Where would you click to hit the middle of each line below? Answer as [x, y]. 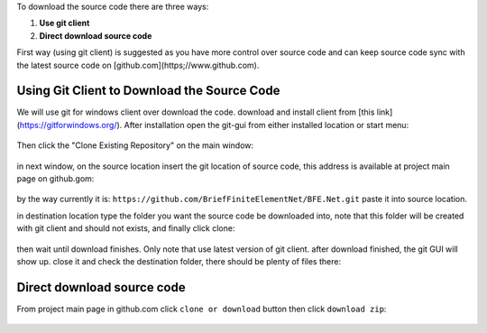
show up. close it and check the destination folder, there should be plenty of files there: [179, 261]
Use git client [64, 23]
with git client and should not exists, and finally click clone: [126, 228]
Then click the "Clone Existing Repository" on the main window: [135, 145]
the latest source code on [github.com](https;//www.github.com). [138, 65]
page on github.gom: [55, 179]
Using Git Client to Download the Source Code [148, 91]
